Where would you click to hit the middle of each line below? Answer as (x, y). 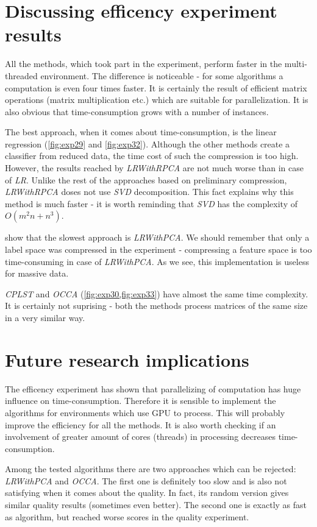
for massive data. (37, 273)
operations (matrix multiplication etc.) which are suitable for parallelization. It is (157, 100)
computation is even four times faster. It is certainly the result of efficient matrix (156, 87)
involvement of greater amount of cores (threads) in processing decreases (140, 437)
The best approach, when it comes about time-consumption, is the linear (141, 132)
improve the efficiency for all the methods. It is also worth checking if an (141, 424)
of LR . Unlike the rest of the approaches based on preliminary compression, (146, 179)
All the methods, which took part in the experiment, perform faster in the (144, 64)
